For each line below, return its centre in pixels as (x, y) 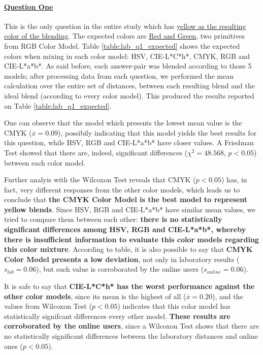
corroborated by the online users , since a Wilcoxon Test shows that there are (132, 326)
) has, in (234, 180)
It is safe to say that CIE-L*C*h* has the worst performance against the (129, 286)
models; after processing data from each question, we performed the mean (119, 75)
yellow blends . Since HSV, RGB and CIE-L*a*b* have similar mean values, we (130, 209)
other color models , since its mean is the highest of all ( (95, 296)
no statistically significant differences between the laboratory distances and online (131, 336)
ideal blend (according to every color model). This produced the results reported (129, 95)
